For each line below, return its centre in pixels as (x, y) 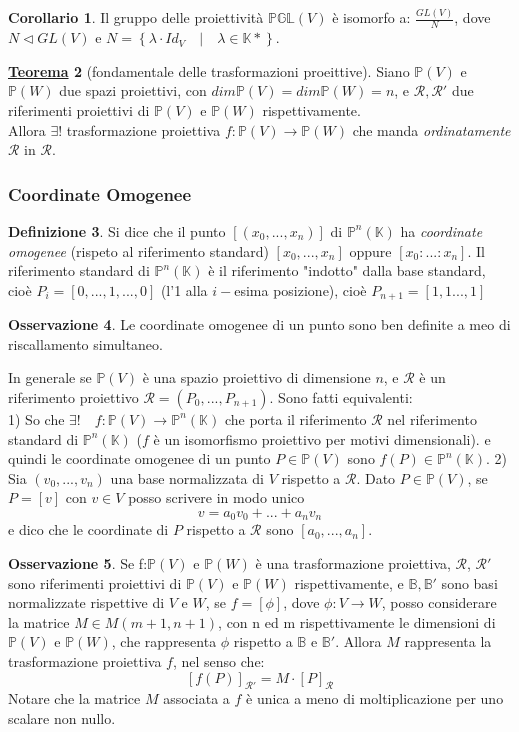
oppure (370, 250)
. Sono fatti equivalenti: (341, 396)
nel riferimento (432, 418)
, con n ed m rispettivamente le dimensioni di (357, 621)
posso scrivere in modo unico (216, 497)
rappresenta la (448, 641)
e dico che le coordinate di (88, 529)
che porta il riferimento (295, 418)
